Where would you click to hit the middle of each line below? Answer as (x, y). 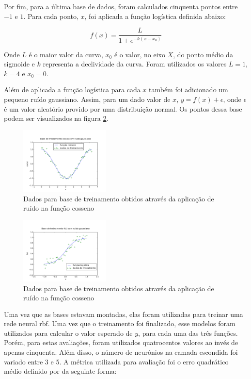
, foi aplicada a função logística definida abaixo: (155, 16)
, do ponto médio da (203, 54)
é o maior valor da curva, (66, 54)
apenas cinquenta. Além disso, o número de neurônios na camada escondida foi (121, 352)
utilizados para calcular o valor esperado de (68, 333)
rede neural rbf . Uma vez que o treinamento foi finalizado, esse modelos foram (120, 323)
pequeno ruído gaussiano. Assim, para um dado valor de (87, 99)
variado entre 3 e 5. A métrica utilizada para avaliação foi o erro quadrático (116, 361)
